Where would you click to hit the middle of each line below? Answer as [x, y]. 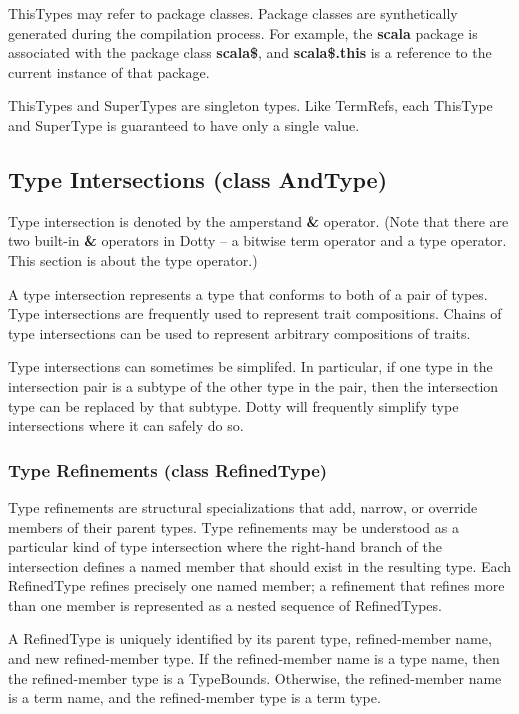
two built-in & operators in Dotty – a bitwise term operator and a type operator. [257, 240]
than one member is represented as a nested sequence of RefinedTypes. [225, 604]
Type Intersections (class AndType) [198, 178]
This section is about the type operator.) [133, 259]
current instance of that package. [109, 71]
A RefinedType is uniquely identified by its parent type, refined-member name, [250, 638]
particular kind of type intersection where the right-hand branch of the [225, 546]
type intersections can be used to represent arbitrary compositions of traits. [239, 332]
